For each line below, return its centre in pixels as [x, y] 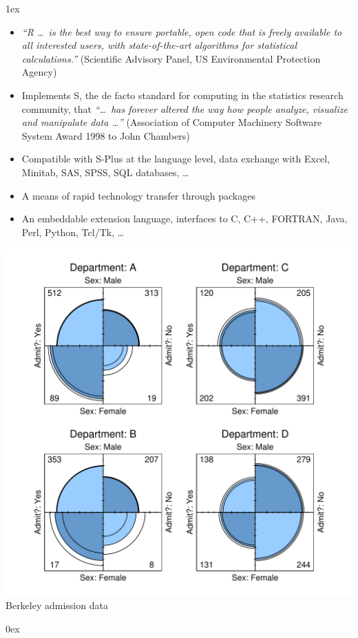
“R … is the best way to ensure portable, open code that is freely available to [182, 31]
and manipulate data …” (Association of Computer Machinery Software [172, 122]
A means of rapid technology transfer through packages [138, 195]
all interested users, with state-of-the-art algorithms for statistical [159, 45]
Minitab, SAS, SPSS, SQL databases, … [105, 172]
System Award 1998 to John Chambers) [106, 135]
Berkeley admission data [57, 605]
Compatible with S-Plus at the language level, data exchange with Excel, [176, 159]
